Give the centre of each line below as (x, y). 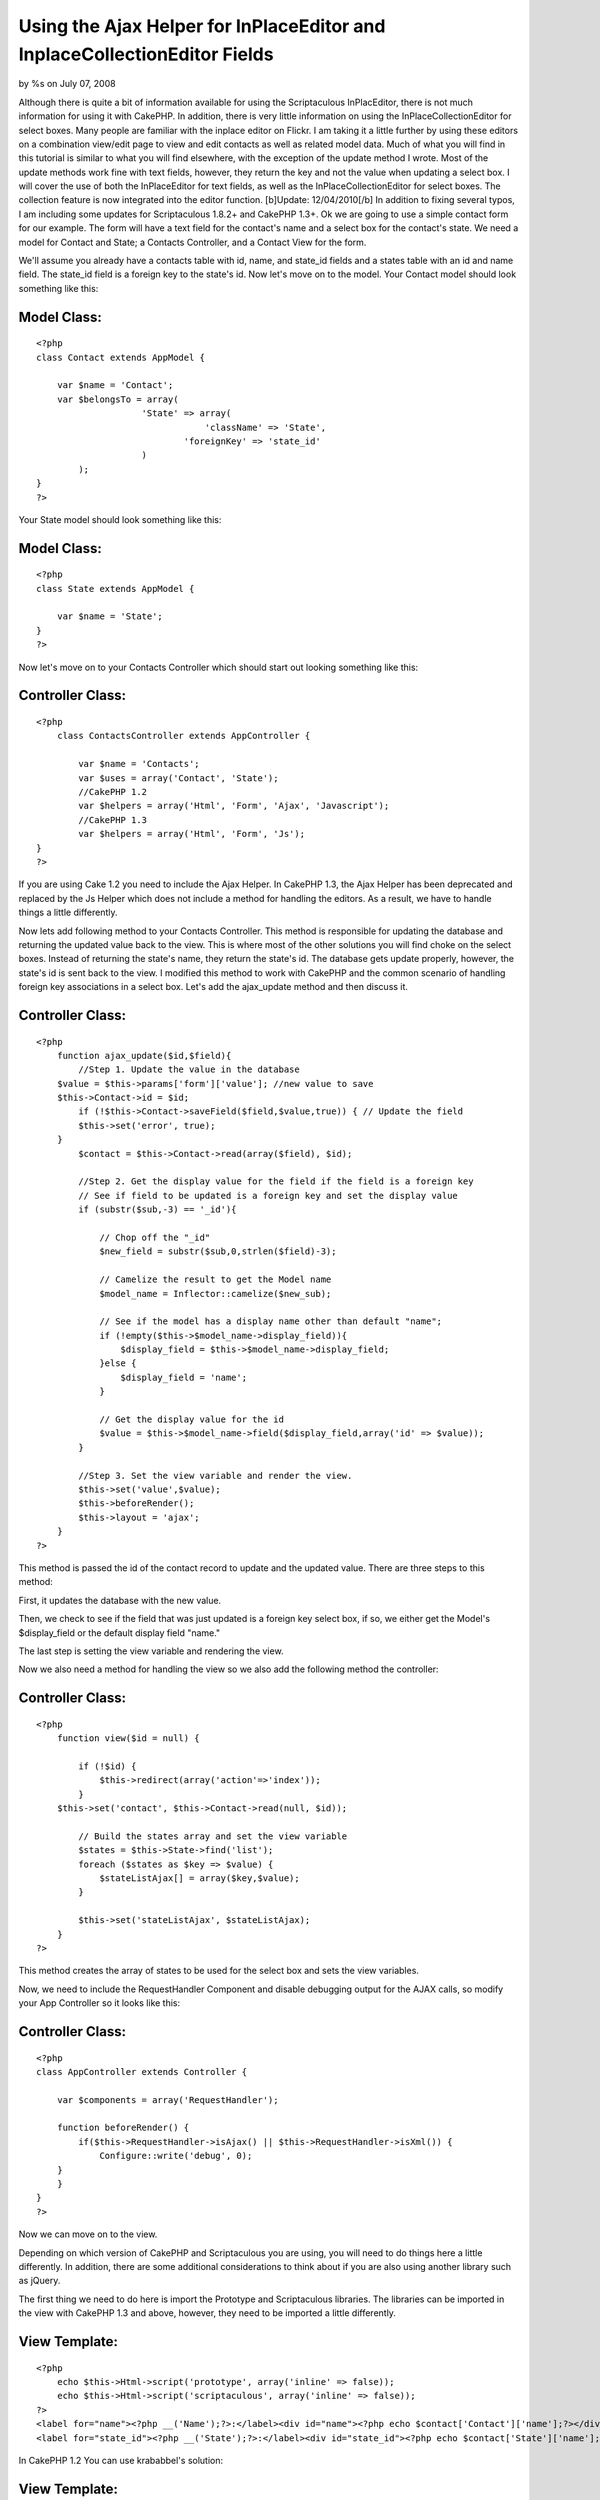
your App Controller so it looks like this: (99, 2003)
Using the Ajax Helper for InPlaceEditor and (202, 26)
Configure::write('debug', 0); (176, 2156)
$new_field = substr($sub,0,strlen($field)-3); (218, 1251)
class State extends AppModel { (115, 588)
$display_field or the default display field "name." (119, 1632)
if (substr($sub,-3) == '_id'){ (157, 1209)
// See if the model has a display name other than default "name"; (271, 1321)
